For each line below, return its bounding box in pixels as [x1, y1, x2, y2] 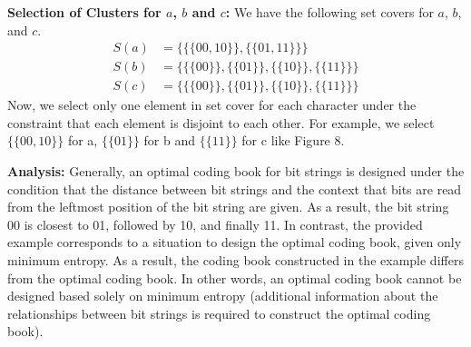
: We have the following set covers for [225, 3, 434, 21]
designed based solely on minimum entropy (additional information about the [7, 286, 438, 305]
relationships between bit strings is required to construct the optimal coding [7, 303, 431, 322]
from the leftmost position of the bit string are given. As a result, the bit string [7, 197, 449, 216]
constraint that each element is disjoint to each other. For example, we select [7, 113, 435, 132]
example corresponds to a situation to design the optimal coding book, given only [7, 233, 462, 252]
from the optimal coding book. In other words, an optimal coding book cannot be [7, 268, 462, 287]
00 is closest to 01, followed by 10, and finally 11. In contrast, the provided [7, 214, 423, 233]
